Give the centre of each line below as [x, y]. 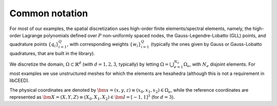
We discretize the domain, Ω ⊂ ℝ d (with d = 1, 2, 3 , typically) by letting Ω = [89, 64]
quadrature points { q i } [34, 45]
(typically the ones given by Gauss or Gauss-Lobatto [206, 44]
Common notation [49, 13]
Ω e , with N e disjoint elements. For [220, 65]
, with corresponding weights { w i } [104, 45]
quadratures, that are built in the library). [52, 53]
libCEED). [19, 81]
